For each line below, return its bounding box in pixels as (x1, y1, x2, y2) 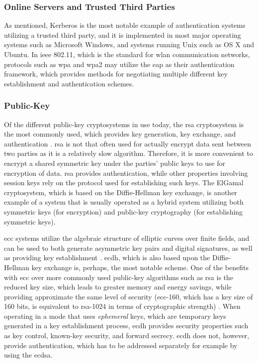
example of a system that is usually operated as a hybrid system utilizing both (4, 197, 244, 207)
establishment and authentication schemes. (4, 78, 134, 88)
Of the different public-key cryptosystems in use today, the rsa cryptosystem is (4, 119, 244, 129)
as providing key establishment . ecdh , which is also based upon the (4, 252, 210, 263)
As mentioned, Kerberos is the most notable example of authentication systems (4, 20, 246, 30)
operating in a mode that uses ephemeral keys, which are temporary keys (4, 310, 226, 321)
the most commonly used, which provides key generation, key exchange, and (4, 129, 236, 139)
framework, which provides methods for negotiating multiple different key (4, 69, 228, 79)
